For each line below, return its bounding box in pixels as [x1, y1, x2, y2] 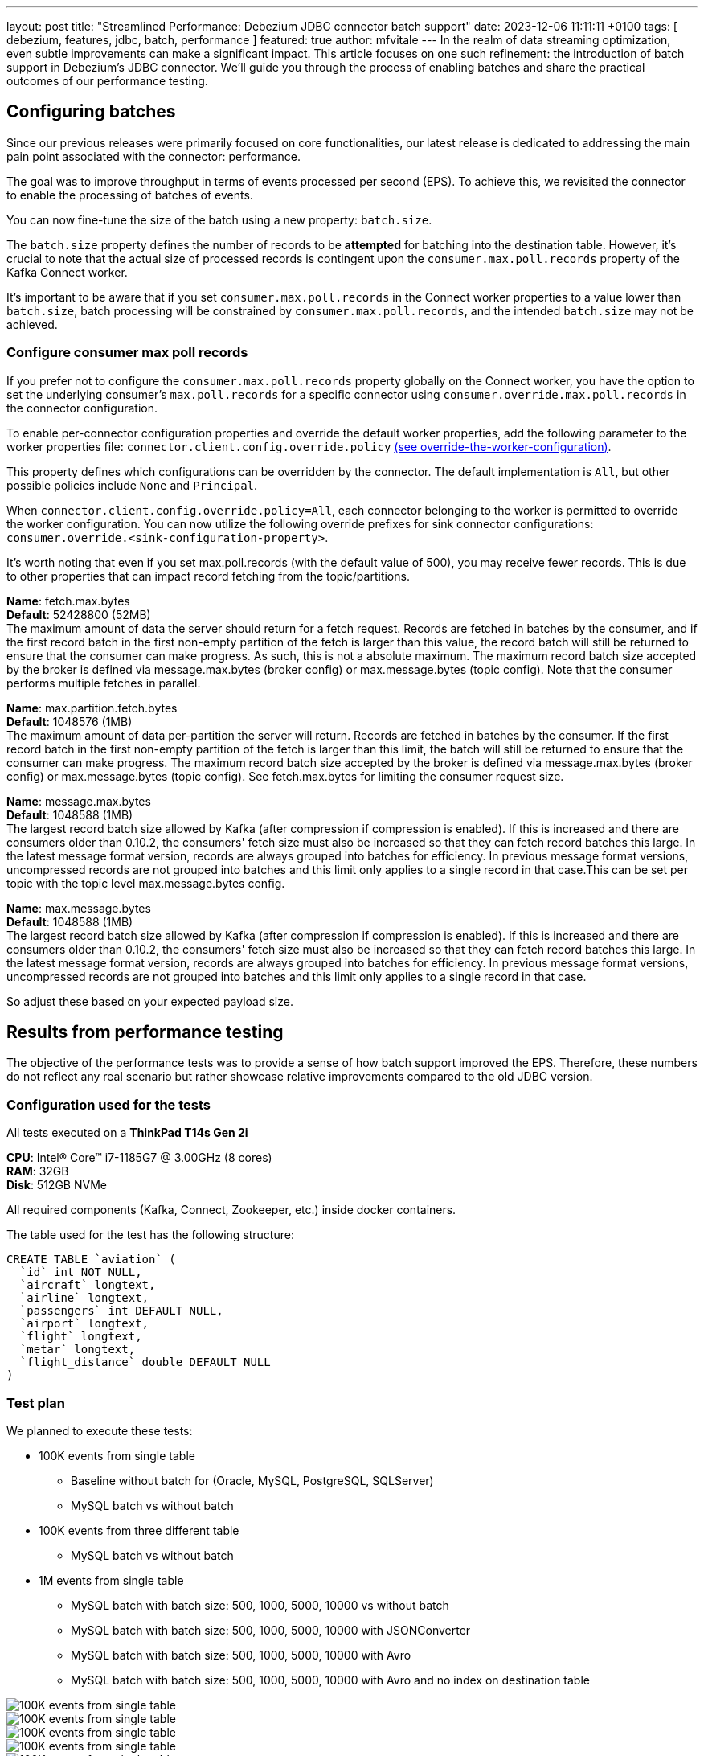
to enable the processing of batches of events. [6, 187, 253, 202]
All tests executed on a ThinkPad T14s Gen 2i [6, 1126, 248, 1140]
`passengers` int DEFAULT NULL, [19, 1304, 223, 1318]
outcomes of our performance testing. [6, 74, 208, 88]
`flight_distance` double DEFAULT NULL [19, 1356, 271, 1369]
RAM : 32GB [6, 1164, 69, 1179]
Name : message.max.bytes [6, 794, 151, 808]
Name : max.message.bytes [6, 901, 151, 915]
